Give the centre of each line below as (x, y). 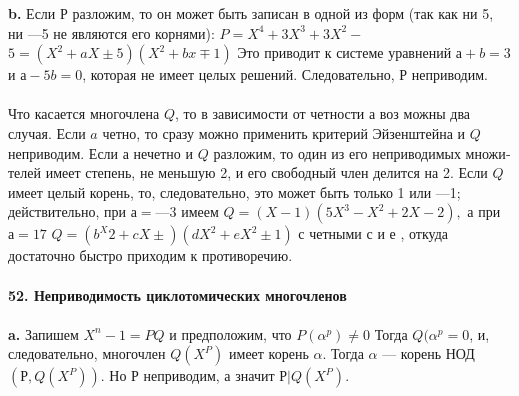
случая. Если (47, 132)
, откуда (424, 233)
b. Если (32, 13)
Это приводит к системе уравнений (344, 52)
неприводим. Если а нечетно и (100, 152)
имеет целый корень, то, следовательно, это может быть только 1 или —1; (234, 191)
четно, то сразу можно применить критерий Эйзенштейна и (284, 132)
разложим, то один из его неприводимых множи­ (362, 152)
